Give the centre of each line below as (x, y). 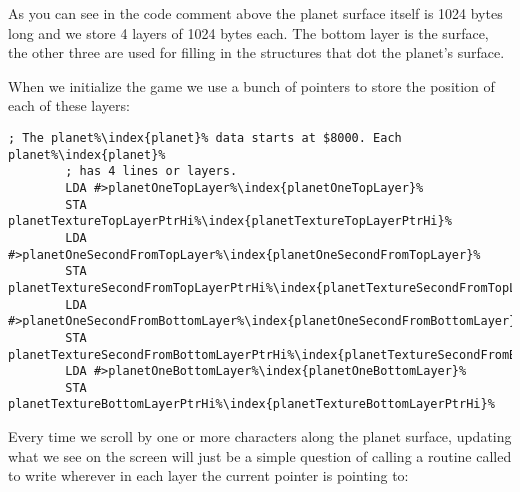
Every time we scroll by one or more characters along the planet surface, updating (260, 436)
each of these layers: (69, 105)
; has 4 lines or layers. (151, 171)
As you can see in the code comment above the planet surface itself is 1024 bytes (255, 13)
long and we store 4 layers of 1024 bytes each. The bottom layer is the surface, (248, 32)
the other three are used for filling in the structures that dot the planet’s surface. (256, 52)
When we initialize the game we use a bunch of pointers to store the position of (251, 85)
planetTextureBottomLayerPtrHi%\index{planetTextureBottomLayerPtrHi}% (251, 404)
